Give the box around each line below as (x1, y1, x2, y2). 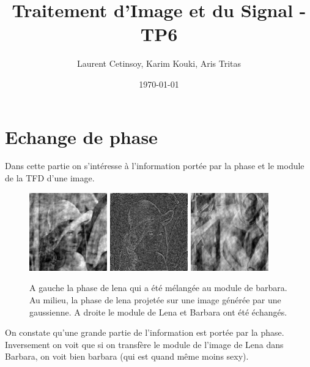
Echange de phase (5, 124, 158, 149)
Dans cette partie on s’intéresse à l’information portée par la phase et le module (5, 159, 304, 172)
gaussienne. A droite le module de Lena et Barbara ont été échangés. (29, 305, 287, 318)
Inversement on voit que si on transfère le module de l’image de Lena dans (5, 338, 284, 350)
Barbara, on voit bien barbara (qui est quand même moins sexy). (5, 350, 249, 363)
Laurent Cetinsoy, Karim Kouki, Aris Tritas (76, 57, 242, 70)
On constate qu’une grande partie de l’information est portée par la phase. (5, 326, 284, 339)
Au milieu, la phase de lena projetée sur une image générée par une (29, 293, 281, 306)
